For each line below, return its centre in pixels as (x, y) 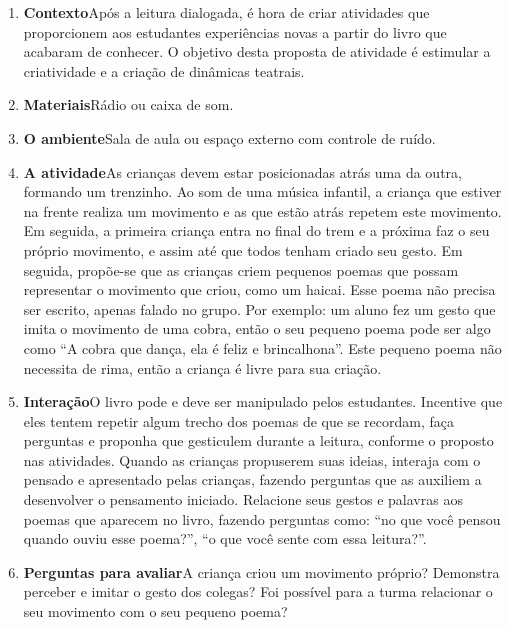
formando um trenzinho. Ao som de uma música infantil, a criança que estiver (262, 191)
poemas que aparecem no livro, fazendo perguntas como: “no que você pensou (262, 518)
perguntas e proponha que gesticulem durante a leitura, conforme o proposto (258, 440)
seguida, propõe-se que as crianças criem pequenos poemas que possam (241, 269)
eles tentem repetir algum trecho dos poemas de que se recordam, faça (238, 420)
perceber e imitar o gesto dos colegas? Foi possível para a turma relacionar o (258, 591)
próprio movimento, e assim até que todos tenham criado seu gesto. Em (243, 249)
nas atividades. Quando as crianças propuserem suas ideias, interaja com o (252, 459)
